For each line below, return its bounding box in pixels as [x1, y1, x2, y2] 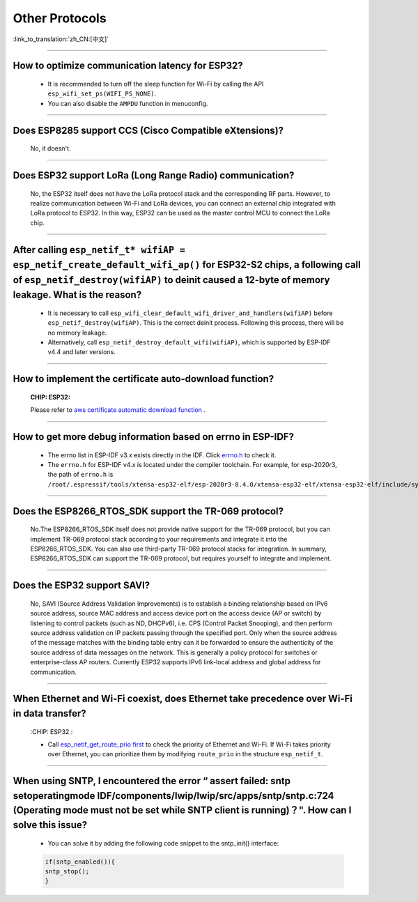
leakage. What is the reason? [13, 289, 142, 301]
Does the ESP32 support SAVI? [13, 579, 150, 592]
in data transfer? [13, 708, 86, 719]
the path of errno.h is [47, 471, 114, 479]
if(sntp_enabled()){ [45, 857, 115, 866]
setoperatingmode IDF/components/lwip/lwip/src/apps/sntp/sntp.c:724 [13, 790, 334, 802]
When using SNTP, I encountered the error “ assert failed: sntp [13, 775, 291, 787]
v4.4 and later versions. [47, 348, 116, 356]
